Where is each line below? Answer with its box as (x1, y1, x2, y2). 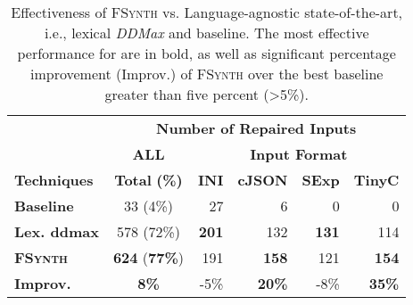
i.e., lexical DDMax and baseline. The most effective (44, 22, 369, 43)
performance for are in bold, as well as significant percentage (17, 43, 396, 63)
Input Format (250, 144, 348, 164)
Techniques (14, 169, 94, 190)
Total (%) (114, 169, 183, 190)
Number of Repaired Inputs (156, 118, 357, 138)
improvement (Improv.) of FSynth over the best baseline (29, 63, 384, 84)
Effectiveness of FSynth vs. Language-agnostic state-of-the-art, (11, 2, 403, 22)
